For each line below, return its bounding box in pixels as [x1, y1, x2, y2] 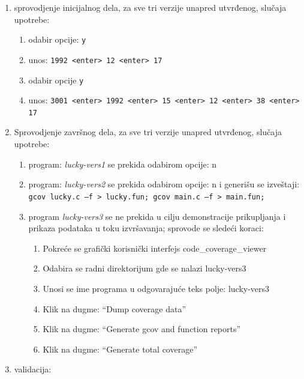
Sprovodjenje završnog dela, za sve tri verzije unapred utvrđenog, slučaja [14, 126, 282, 138]
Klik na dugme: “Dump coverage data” [43, 302, 186, 315]
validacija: [14, 363, 52, 375]
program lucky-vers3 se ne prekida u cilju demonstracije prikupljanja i [28, 210, 286, 222]
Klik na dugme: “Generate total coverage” [43, 342, 197, 355]
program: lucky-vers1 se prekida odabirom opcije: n [28, 157, 217, 170]
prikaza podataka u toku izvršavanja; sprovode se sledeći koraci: [28, 222, 264, 234]
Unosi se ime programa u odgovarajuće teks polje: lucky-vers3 [43, 282, 270, 294]
